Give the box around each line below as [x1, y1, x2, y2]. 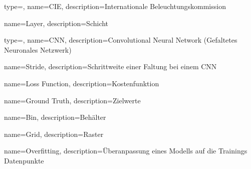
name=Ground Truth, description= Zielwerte [4, 95, 141, 105]
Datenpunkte [4, 155, 44, 165]
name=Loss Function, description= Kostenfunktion [4, 78, 159, 88]
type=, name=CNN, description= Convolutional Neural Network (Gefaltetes [4, 35, 237, 45]
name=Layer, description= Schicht [4, 18, 109, 28]
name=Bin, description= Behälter [4, 112, 106, 122]
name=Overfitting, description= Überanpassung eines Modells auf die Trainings [4, 145, 247, 156]
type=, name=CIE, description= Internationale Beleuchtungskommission [4, 1, 226, 11]
